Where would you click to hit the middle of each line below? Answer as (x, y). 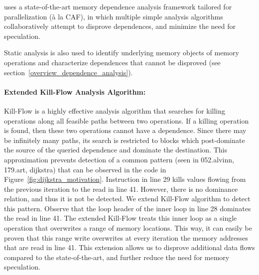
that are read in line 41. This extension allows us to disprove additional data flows (129, 247)
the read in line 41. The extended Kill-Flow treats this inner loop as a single (121, 218)
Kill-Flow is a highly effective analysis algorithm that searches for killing (115, 110)
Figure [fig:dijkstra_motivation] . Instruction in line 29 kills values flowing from (125, 179)
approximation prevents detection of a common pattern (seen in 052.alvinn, (119, 159)
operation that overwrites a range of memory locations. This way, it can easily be (128, 228)
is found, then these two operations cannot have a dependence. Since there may (125, 130)
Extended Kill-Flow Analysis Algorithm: (75, 91)
